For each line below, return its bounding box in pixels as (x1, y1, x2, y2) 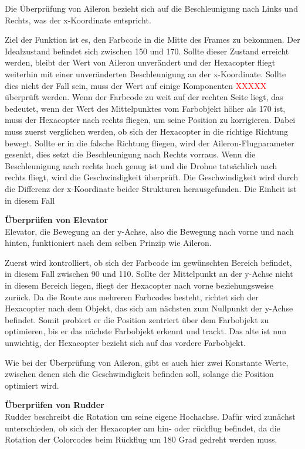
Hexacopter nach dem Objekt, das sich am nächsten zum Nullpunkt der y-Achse (5, 302, 293, 314)
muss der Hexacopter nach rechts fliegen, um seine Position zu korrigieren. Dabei (5, 114, 296, 126)
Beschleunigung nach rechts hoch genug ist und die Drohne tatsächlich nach (5, 159, 277, 172)
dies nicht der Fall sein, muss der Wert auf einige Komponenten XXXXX (5, 79, 267, 91)
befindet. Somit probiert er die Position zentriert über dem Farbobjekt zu (5, 313, 269, 325)
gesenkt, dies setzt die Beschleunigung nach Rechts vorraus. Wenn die (5, 148, 256, 160)
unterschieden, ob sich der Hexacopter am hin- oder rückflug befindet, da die (5, 421, 280, 434)
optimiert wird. (5, 379, 59, 391)
